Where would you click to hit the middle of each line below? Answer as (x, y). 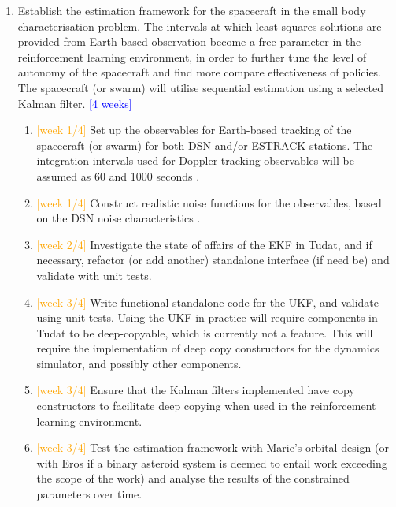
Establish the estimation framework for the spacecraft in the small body (192, 10)
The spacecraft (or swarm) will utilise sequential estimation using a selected (200, 87)
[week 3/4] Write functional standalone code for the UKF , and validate (208, 302)
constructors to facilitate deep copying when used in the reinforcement (206, 406)
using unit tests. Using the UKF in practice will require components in (207, 317)
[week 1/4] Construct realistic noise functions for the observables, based (209, 202)
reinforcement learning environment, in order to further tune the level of (192, 56)
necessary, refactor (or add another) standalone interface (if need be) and (213, 260)
